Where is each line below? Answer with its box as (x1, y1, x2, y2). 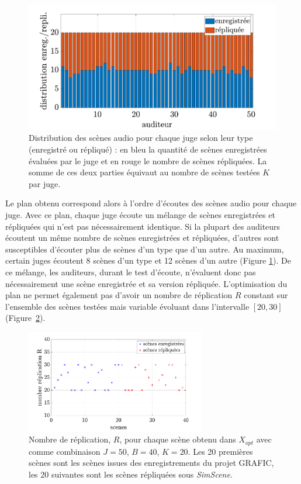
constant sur (244, 289, 288, 301)
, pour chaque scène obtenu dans (119, 433, 236, 445)
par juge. (29, 177, 61, 189)
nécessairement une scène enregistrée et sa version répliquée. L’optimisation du (5, 277, 288, 289)
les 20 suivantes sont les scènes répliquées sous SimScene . (29, 468, 233, 480)
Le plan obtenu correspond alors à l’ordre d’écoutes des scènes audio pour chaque (5, 197, 297, 209)
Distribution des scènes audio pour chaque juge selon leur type (29, 132, 253, 144)
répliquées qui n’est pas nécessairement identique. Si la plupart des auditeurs (5, 220, 281, 232)
